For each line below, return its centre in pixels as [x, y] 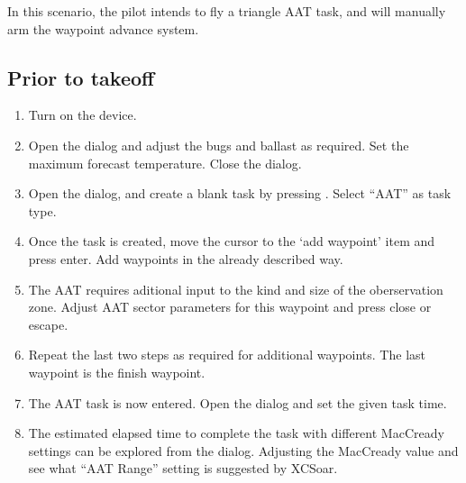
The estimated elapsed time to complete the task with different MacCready [236, 433]
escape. [48, 324]
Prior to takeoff [81, 77]
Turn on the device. [82, 115]
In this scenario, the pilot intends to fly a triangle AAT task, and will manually [227, 11]
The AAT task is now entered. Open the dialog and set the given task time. [238, 402]
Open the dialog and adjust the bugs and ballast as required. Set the [219, 145]
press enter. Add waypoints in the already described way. [186, 258]
